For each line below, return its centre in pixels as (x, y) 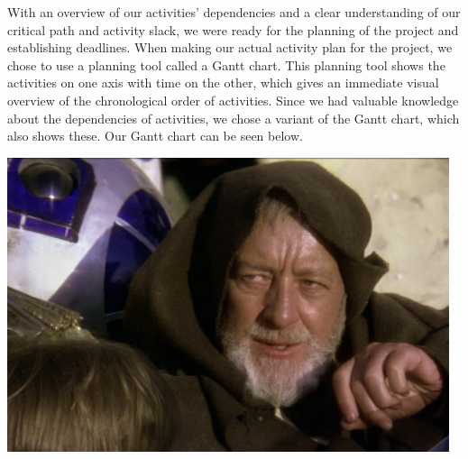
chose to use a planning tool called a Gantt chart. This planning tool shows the (226, 64)
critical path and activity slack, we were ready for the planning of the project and (233, 29)
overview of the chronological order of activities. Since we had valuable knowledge (233, 100)
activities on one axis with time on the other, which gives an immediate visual (223, 83)
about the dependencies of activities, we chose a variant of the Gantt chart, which (234, 118)
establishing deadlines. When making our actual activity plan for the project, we (230, 47)
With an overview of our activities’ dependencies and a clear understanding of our (234, 12)
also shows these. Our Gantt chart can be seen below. (155, 136)
